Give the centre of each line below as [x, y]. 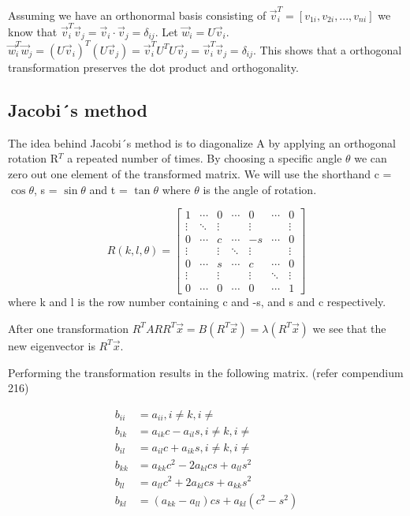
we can [371, 158]
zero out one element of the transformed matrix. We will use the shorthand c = [200, 173]
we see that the [349, 328]
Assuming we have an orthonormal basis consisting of [137, 15]
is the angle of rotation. [260, 189]
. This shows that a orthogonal [328, 49]
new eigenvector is [52, 345]
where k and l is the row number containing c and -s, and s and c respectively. [197, 302]
